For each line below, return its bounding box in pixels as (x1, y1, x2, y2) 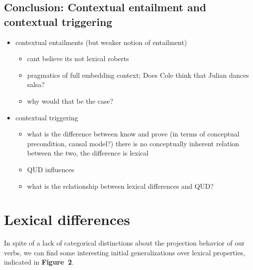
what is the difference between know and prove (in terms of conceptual (27, 129, 240, 139)
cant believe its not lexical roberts (27, 53, 129, 64)
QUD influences (27, 164, 74, 174)
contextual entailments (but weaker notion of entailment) (15, 37, 187, 47)
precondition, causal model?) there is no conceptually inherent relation (27, 138, 239, 148)
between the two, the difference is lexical (27, 148, 149, 158)
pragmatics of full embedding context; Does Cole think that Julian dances (27, 69, 249, 80)
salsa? (27, 79, 45, 90)
